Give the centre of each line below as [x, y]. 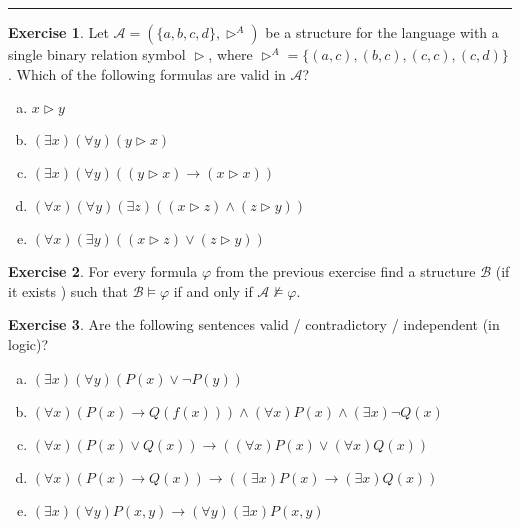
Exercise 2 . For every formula [103, 271]
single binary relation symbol [97, 54]
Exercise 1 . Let [58, 32]
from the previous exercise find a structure [345, 271]
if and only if [213, 290]
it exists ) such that [68, 290]
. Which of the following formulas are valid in [147, 73]
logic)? [28, 343]
